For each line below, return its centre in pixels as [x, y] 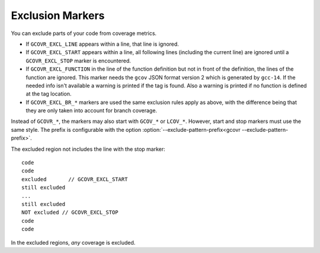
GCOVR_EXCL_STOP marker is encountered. [79, 61]
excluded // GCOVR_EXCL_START [75, 179]
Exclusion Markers [58, 15]
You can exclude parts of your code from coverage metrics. [84, 33]
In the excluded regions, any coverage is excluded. [73, 242]
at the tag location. [49, 94]
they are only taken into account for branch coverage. [91, 110]
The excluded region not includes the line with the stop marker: [88, 149]
